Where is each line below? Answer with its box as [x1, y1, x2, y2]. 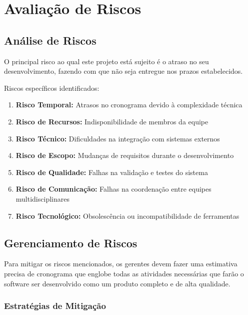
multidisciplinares [15, 193, 69, 204]
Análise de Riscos [4, 32, 96, 48]
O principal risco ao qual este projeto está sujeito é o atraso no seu [4, 56, 209, 66]
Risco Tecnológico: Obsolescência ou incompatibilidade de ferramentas [15, 210, 239, 221]
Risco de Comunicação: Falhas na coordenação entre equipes [15, 184, 211, 194]
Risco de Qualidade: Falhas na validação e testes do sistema [15, 167, 208, 177]
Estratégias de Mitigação [4, 299, 106, 312]
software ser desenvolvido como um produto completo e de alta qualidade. [4, 278, 230, 288]
